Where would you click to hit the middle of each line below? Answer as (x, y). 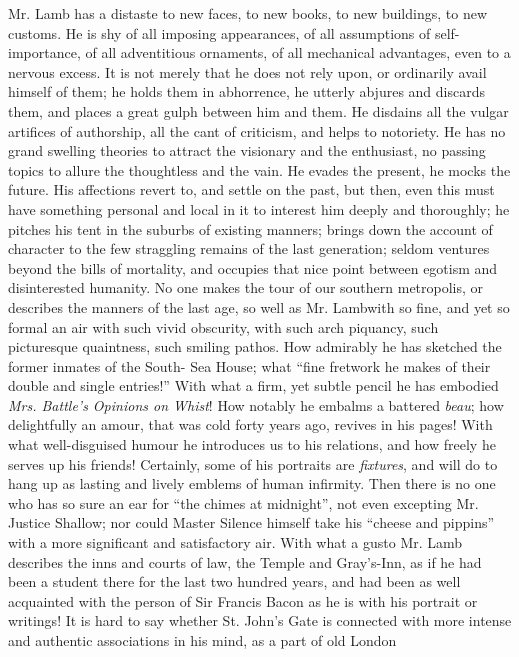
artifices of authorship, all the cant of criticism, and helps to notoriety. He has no (257, 130)
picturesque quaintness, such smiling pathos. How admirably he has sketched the (255, 346)
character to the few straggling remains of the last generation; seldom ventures (249, 248)
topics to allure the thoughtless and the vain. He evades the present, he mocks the (259, 169)
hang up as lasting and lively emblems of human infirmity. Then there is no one (252, 483)
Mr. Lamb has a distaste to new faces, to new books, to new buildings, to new (247, 13)
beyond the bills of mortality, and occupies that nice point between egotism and (253, 267)
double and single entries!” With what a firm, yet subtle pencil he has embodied (253, 385)
